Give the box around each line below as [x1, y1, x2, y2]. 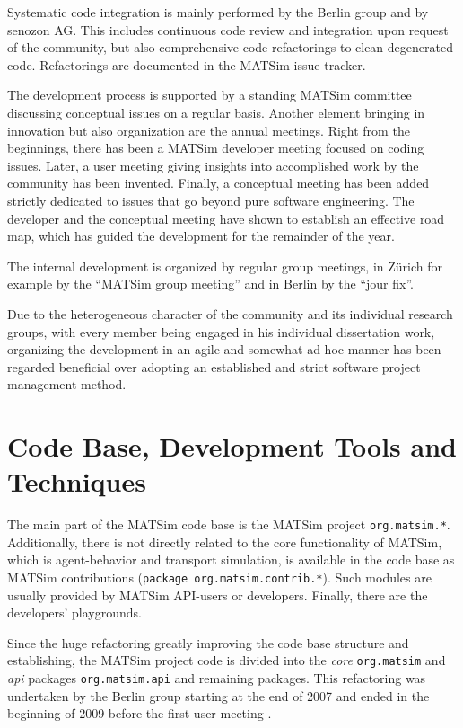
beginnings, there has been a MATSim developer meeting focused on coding [7, 138, 424, 157]
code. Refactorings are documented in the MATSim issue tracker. [7, 55, 366, 74]
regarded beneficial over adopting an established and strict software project [7, 357, 421, 376]
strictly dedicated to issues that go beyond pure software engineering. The [7, 191, 415, 209]
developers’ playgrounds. [7, 603, 142, 622]
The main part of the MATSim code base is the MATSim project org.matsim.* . [7, 515, 450, 534]
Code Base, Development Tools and [7, 428, 457, 465]
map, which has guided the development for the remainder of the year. [7, 226, 395, 245]
